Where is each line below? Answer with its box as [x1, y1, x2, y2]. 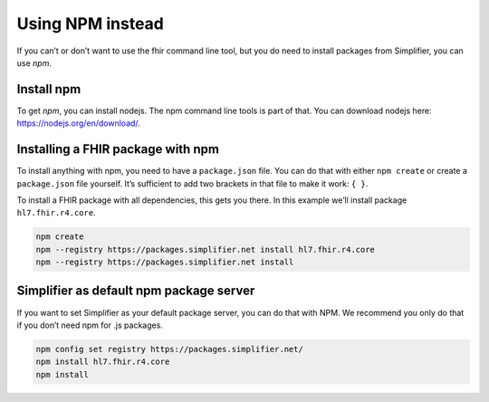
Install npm [16, 81, 81, 97]
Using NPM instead [16, 14, 165, 33]
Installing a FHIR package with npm [16, 141, 219, 158]
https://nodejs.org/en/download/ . [16, 118, 140, 129]
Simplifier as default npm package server [16, 283, 255, 299]
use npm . [16, 57, 52, 68]
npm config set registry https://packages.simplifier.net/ [35, 344, 303, 354]
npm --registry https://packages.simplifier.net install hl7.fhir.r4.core [35, 244, 376, 254]
